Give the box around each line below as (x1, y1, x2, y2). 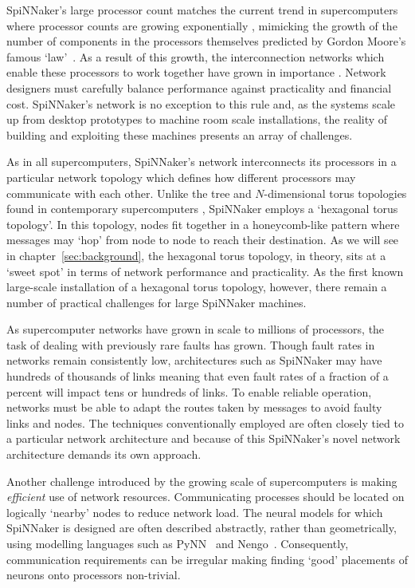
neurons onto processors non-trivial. (6, 566, 181, 583)
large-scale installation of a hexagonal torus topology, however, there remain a (6, 278, 387, 295)
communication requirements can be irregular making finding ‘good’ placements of (6, 551, 408, 567)
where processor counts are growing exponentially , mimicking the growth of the (6, 17, 397, 34)
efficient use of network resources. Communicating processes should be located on (6, 488, 405, 505)
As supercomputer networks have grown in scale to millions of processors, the (6, 321, 385, 337)
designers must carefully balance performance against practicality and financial (6, 79, 392, 96)
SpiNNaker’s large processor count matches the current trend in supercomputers (6, 2, 398, 18)
